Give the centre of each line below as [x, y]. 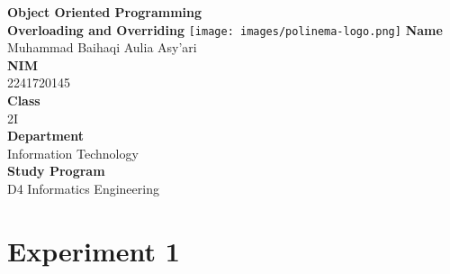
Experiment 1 [94, 250]
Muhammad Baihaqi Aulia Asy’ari [102, 47]
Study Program [56, 171]
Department [45, 136]
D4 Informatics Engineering [83, 188]
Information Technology [73, 153]
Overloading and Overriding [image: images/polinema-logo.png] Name [225, 29]
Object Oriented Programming [105, 12]
